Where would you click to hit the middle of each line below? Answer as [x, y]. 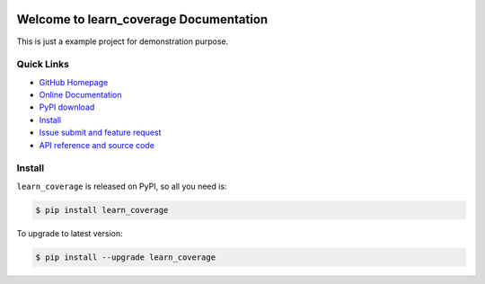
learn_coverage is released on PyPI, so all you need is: [122, 186]
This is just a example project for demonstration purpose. [123, 41]
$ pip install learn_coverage [102, 210]
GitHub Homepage [74, 82]
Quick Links [43, 65]
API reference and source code [97, 145]
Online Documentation [80, 95]
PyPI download [67, 107]
